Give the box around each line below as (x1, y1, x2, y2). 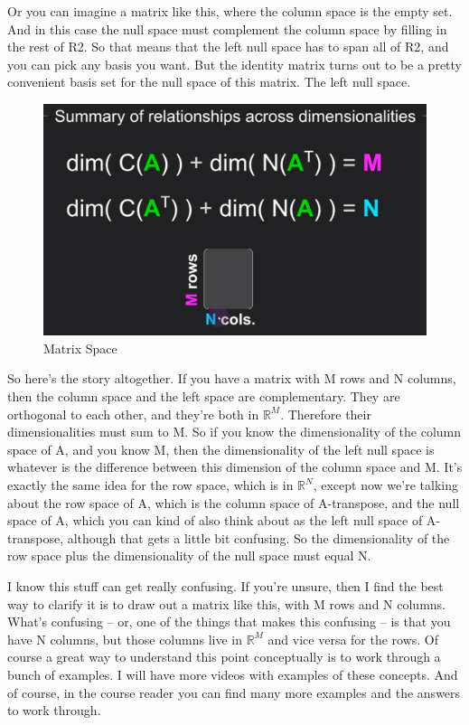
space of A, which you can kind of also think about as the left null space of (7, 511, 423, 530)
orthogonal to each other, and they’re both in (7, 404, 259, 423)
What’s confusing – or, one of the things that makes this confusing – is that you (7, 612, 451, 631)
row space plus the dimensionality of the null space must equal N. (7, 546, 371, 565)
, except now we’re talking (313, 475, 458, 494)
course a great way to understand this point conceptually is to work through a (7, 647, 441, 666)
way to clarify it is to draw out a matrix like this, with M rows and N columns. (7, 594, 446, 613)
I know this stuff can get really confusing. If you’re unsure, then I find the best (7, 576, 444, 595)
